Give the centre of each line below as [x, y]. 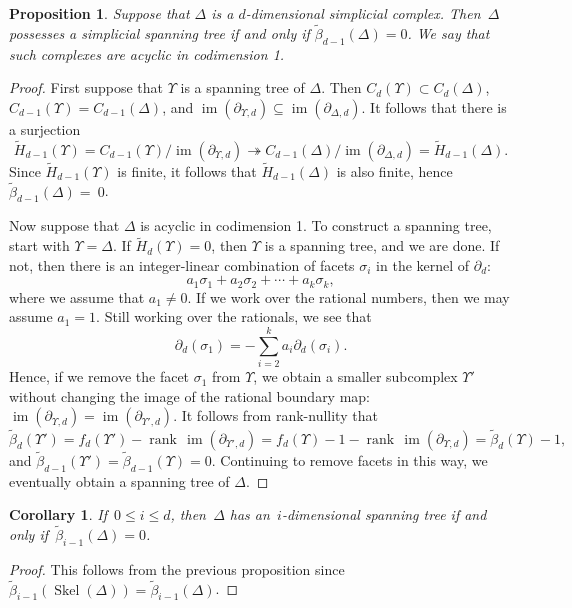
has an [249, 514]
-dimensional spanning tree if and [384, 514]
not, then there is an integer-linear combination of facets [182, 264]
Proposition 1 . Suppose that [99, 13]
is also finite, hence [394, 170]
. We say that [448, 32]
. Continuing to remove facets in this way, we [349, 459]
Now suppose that [64, 225]
